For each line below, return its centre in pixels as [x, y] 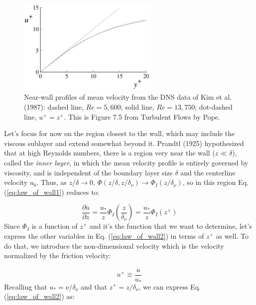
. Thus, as [52, 182]
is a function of [55, 226]
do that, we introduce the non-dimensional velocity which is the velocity [114, 245]
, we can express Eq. [170, 286]
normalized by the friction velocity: [58, 255]
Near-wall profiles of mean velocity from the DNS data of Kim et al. [128, 97]
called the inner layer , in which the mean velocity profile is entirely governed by [126, 163]
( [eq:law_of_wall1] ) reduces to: [52, 192]
